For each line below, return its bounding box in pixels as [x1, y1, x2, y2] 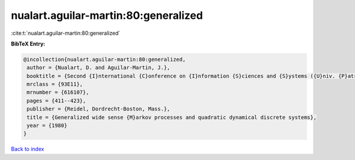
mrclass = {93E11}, [27, 81, 83, 88]
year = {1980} [27, 122, 67, 129]
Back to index [11, 145, 44, 153]
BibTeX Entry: [11, 40, 46, 47]
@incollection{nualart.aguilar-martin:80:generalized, [23, 56, 186, 63]
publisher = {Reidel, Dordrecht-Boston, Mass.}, [27, 106, 170, 112]
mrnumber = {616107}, [27, 89, 89, 96]
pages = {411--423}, [27, 97, 86, 104]
